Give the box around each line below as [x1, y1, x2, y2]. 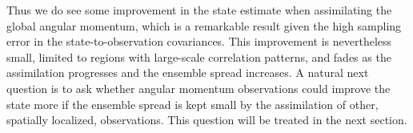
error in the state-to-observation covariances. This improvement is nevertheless [6, 33, 392, 50]
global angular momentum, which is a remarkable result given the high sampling [6, 17, 402, 34]
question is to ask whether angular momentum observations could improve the [6, 79, 391, 96]
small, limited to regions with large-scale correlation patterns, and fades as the [6, 48, 391, 65]
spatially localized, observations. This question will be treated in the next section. [6, 111, 407, 128]
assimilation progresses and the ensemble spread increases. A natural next [6, 64, 369, 81]
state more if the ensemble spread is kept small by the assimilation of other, [6, 95, 379, 112]
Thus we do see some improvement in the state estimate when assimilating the [6, 2, 392, 18]
